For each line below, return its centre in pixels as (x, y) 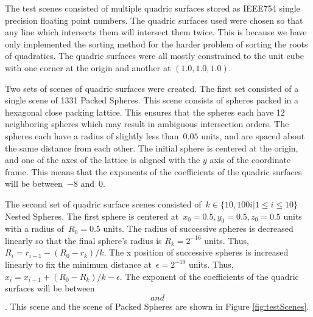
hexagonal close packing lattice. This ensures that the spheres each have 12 (145, 112)
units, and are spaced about (253, 135)
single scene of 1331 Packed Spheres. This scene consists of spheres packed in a (152, 100)
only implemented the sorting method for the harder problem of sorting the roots (156, 44)
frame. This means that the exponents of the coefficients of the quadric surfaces (153, 171)
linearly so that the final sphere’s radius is (83, 240)
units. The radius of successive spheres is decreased (198, 228)
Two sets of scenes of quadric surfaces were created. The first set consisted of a (152, 88)
